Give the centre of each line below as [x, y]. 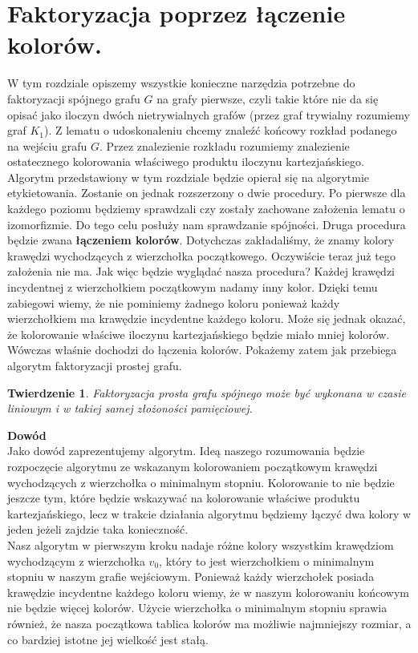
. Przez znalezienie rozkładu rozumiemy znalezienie [224, 145]
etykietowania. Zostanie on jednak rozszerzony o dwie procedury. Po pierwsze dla [207, 193]
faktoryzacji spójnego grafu [74, 98]
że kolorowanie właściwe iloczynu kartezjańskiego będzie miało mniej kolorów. [199, 334]
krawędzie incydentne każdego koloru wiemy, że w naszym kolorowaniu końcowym [209, 592]
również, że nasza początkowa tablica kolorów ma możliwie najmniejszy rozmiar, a [209, 623]
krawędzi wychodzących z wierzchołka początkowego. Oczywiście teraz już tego [201, 255]
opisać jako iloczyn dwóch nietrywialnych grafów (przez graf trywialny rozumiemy [209, 114]
